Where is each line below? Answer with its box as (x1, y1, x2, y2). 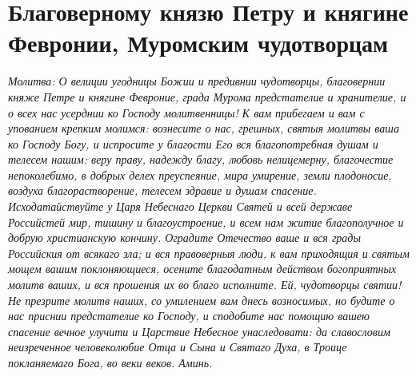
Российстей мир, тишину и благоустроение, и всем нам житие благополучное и (8, 213, 404, 230)
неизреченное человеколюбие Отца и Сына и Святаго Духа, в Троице (8, 338, 347, 355)
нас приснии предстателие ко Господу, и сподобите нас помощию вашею (8, 307, 370, 324)
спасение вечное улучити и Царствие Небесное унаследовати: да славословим (8, 323, 390, 339)
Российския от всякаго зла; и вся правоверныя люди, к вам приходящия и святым (8, 244, 410, 261)
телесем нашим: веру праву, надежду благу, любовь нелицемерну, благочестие (8, 151, 394, 168)
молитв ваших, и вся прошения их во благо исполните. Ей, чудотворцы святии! (8, 276, 402, 293)
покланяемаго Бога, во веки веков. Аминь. (8, 354, 213, 370)
